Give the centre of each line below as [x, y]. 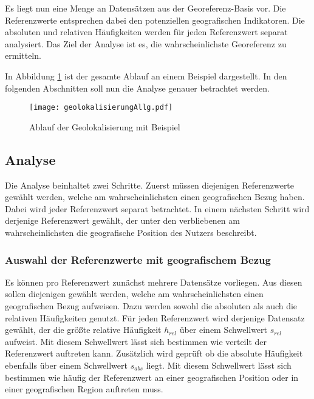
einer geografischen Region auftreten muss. [84, 389]
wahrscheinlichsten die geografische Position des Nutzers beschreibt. [131, 232]
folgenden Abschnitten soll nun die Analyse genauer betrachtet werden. [137, 88]
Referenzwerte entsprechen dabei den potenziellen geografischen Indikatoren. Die [155, 20]
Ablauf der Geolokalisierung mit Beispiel [105, 126]
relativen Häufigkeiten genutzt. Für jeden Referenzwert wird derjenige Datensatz [155, 317]
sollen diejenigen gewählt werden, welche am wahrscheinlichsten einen [134, 294]
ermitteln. [23, 55]
